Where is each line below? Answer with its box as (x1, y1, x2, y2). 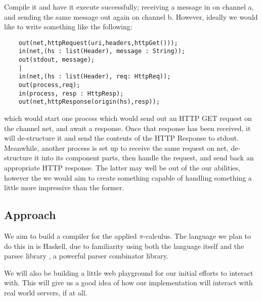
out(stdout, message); (18, 56, 95, 64)
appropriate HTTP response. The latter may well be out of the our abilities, (4, 162, 240, 173)
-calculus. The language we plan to (143, 230, 251, 241)
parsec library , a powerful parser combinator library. (4, 250, 168, 261)
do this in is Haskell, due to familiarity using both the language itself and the (4, 240, 244, 251)
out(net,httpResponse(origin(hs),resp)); (18, 98, 160, 106)
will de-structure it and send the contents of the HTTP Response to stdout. (4, 133, 239, 143)
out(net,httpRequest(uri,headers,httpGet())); (18, 39, 178, 47)
